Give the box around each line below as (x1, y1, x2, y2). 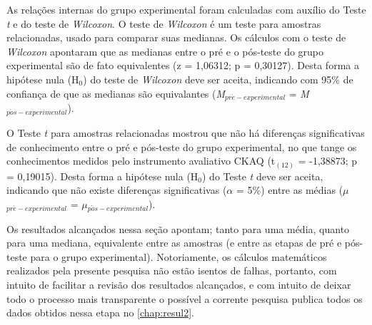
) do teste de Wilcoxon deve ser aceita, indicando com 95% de (83, 71, 353, 86)
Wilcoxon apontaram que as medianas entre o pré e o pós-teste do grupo (6, 43, 324, 58)
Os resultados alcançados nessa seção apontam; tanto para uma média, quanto (6, 221, 350, 236)
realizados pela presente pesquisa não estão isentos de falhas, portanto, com (6, 263, 337, 278)
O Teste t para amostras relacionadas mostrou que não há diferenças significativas (6, 125, 365, 140)
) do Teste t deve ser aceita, (202, 168, 323, 183)
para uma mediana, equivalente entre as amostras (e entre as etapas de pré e (6, 235, 342, 250)
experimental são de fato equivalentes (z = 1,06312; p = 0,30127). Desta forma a (6, 58, 359, 73)
